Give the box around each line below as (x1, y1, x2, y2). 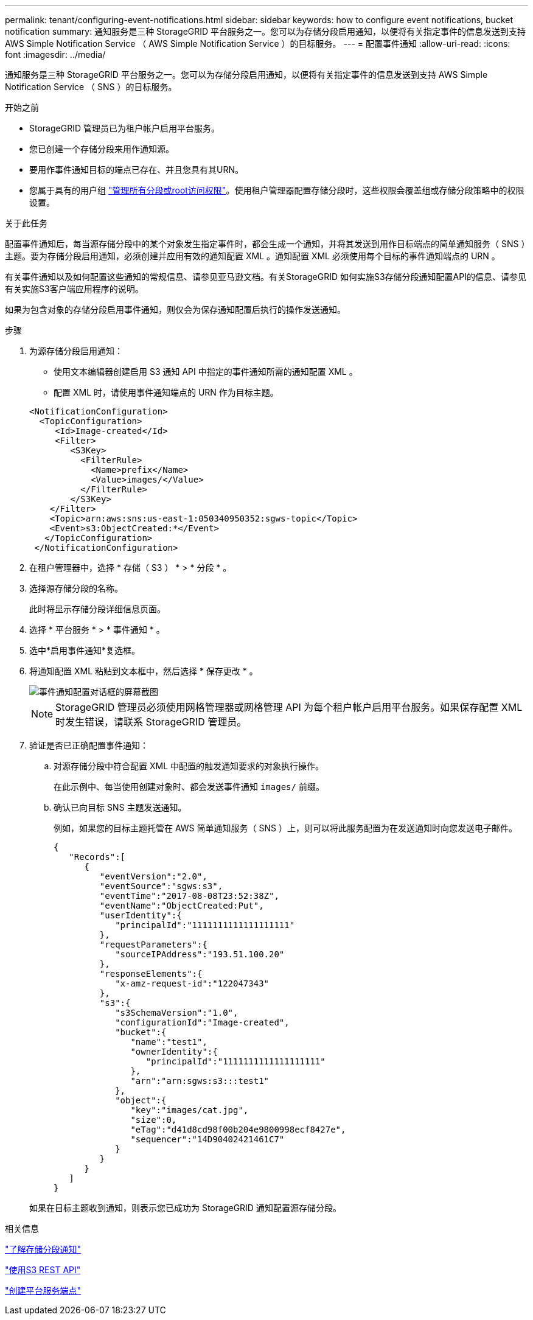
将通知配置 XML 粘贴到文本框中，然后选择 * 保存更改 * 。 (29, 666, 258, 676)
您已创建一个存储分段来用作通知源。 (29, 144, 174, 154)
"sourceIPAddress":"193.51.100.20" (115, 949, 285, 959)
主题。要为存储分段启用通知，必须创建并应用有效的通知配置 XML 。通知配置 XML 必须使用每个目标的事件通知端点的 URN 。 (5, 251, 500, 261)
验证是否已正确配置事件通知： (29, 740, 148, 750)
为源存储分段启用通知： (29, 346, 123, 356)
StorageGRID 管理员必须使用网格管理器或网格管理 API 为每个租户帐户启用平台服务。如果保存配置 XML (55, 701, 523, 713)
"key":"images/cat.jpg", (130, 1105, 249, 1115)
